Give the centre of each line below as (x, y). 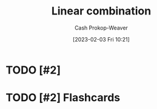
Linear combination (101, 11)
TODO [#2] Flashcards (63, 98)
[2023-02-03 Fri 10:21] (101, 39)
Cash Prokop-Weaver (101, 28)
